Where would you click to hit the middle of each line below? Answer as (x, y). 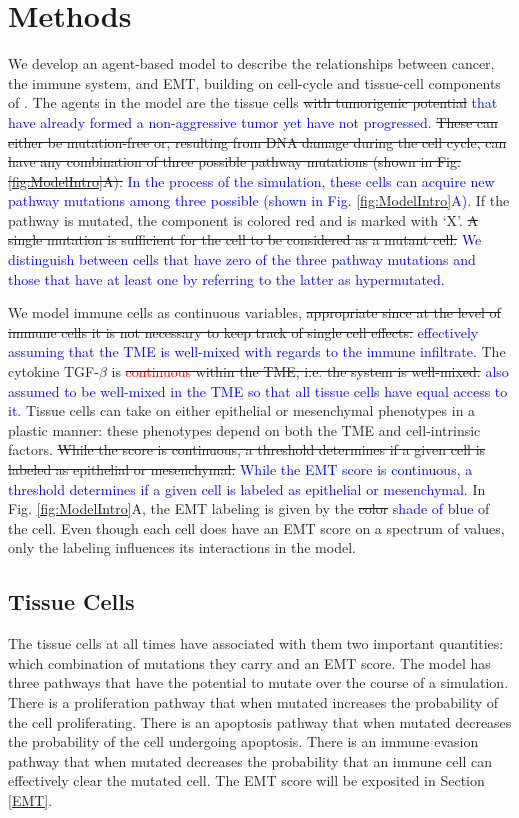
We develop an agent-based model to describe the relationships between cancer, (251, 63)
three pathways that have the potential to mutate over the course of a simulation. (258, 682)
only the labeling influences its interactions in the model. (182, 547)
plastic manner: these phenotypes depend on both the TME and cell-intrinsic (244, 429)
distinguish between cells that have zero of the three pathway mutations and (242, 259)
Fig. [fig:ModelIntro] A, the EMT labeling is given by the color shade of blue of (249, 508)
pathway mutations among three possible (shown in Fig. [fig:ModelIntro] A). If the (259, 200)
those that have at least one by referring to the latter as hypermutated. (226, 278)
